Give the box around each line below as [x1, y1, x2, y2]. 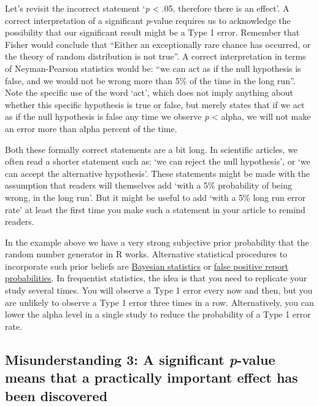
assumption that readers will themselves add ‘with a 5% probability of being [5, 179, 292, 192]
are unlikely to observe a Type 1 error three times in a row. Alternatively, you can [5, 295, 314, 308]
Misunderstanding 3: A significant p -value [5, 349, 275, 369]
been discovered [5, 386, 108, 405]
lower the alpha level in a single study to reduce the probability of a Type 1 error [5, 308, 311, 321]
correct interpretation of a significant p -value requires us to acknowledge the [5, 14, 291, 26]
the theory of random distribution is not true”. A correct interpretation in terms [5, 50, 306, 63]
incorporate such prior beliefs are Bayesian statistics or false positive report [5, 259, 288, 272]
